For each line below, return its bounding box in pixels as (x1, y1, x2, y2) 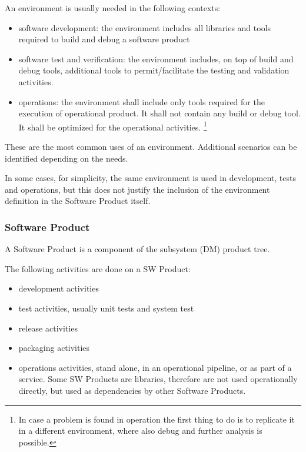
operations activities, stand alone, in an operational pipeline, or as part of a (18, 361, 292, 373)
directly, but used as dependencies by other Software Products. (18, 384, 246, 396)
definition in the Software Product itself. (5, 195, 151, 207)
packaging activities (18, 341, 90, 354)
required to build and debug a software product (18, 33, 190, 45)
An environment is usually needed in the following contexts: (5, 2, 221, 14)
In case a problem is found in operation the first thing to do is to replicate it (18, 413, 295, 425)
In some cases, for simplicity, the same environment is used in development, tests (5, 172, 296, 184)
